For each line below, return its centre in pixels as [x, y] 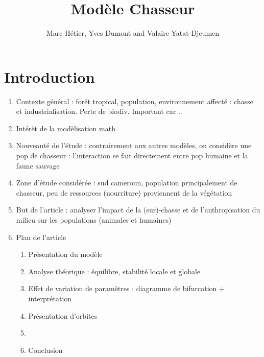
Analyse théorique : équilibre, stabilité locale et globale [114, 271]
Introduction [50, 76]
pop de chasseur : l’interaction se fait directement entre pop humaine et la [132, 156]
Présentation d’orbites [63, 315]
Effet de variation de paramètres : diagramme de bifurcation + [126, 288]
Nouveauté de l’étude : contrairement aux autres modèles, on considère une [134, 145]
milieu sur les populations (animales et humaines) [94, 220]
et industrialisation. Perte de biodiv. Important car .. [99, 111]
